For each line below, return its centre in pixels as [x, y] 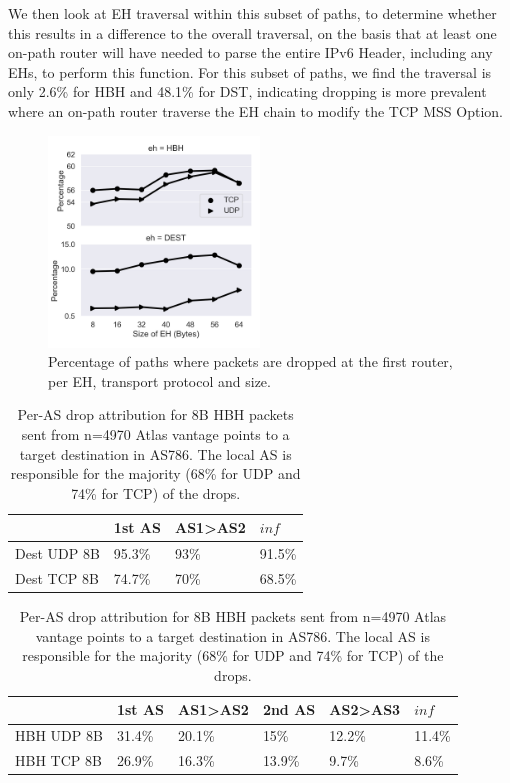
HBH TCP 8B [58, 760]
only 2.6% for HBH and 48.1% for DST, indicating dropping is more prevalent [247, 91]
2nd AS [289, 709]
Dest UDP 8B [57, 553]
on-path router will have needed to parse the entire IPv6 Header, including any [250, 52]
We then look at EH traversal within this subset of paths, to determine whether [252, 13]
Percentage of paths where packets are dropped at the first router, [250, 361]
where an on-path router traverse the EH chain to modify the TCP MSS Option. [255, 110]
